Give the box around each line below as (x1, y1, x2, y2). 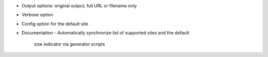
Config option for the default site (21, 21, 89, 27)
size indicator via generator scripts (34, 41, 105, 47)
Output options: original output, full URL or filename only (21, 3, 137, 8)
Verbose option (21, 12, 53, 18)
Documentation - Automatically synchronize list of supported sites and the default (21, 30, 190, 36)
